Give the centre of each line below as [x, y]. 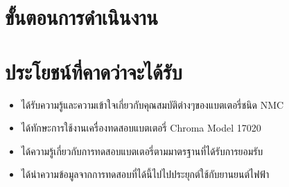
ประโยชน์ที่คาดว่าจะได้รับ [94, 71]
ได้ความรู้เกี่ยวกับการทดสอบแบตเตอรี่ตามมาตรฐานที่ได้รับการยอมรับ [142, 151]
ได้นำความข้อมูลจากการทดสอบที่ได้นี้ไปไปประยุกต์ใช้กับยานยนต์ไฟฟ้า [145, 174]
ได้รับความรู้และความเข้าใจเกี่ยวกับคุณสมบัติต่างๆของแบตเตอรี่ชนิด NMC [152, 104]
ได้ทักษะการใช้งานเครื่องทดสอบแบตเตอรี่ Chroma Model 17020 [141, 128]
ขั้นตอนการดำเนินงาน [81, 17]
